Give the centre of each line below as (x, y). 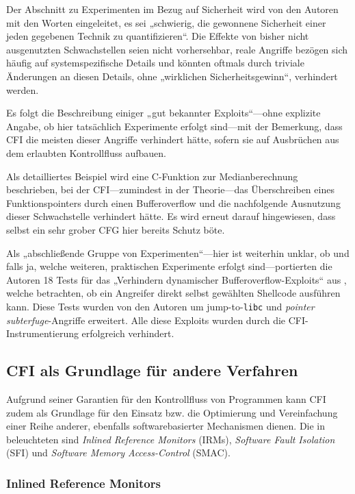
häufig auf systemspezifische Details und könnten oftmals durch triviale (155, 63)
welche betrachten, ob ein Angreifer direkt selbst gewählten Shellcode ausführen (173, 293)
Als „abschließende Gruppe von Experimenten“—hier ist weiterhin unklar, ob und (178, 252)
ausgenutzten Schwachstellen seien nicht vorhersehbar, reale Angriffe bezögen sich (177, 49)
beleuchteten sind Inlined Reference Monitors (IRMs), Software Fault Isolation (171, 439)
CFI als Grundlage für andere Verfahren (152, 370)
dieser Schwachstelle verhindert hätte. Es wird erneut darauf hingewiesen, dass (171, 216)
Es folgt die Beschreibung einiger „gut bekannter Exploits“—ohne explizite (163, 113)
